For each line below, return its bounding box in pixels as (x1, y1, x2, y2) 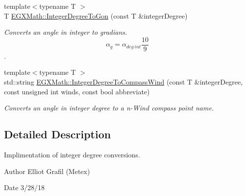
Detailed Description (4, 127, 111, 142)
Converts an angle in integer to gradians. (4, 27, 127, 37)
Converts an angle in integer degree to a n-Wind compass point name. (4, 103, 214, 113)
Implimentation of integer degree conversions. (4, 150, 140, 160)
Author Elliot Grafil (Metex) (4, 166, 90, 176)
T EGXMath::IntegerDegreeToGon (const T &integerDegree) (4, 10, 188, 21)
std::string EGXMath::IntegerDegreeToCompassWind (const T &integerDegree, (4, 77, 243, 87)
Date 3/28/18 (4, 182, 45, 193)
